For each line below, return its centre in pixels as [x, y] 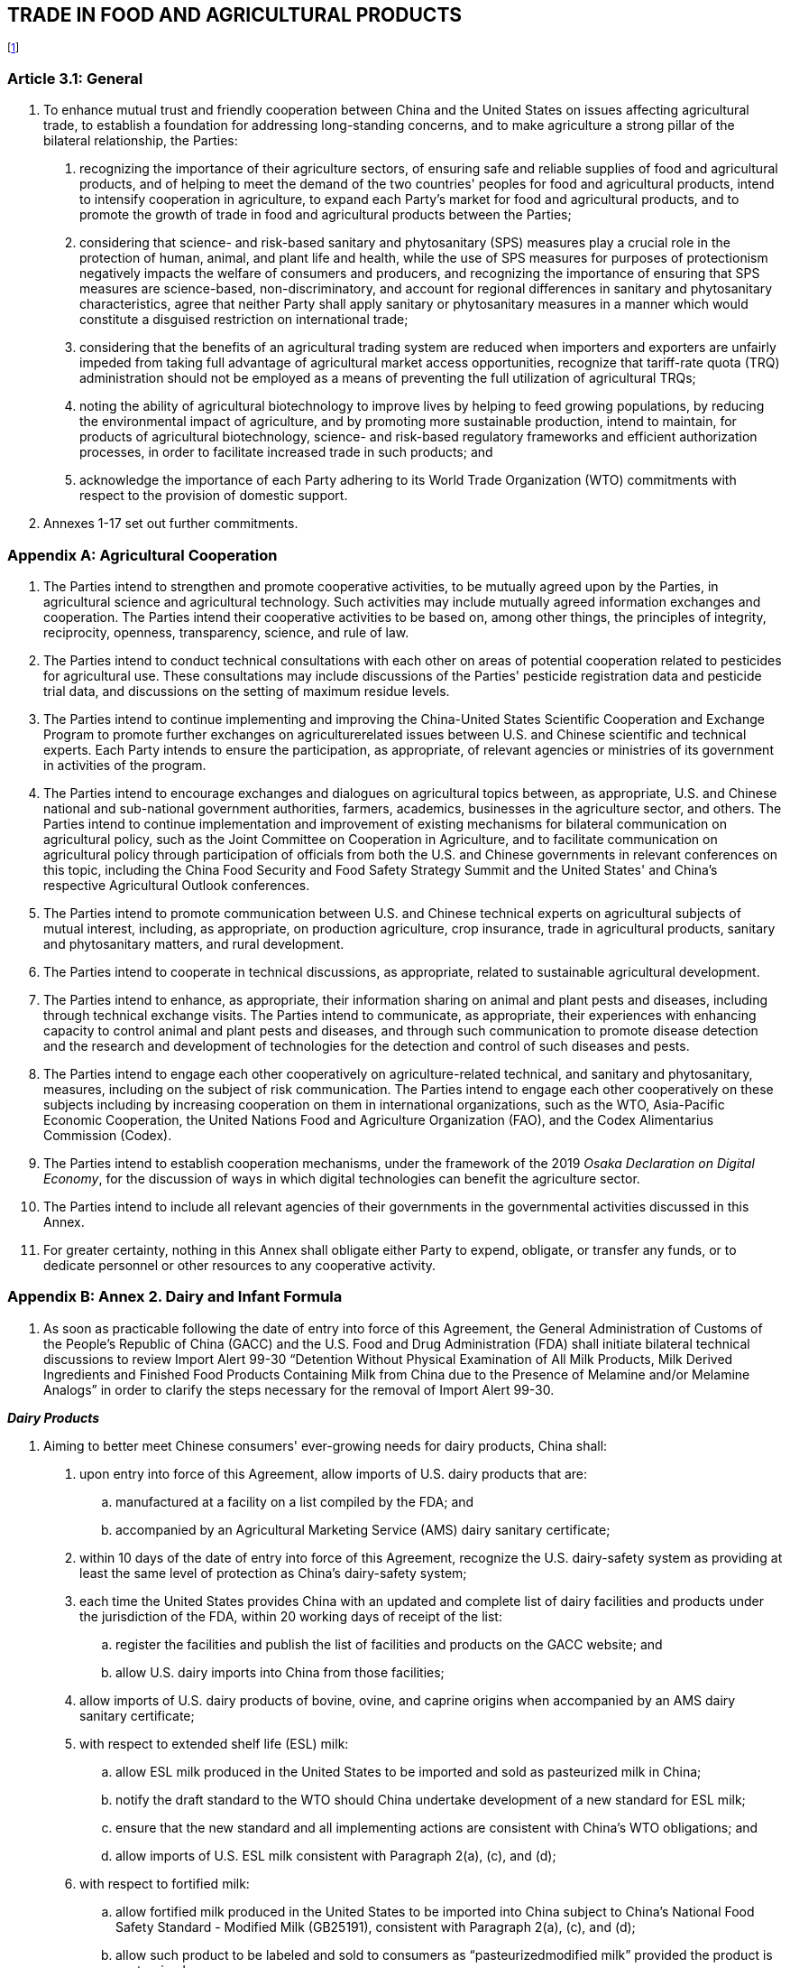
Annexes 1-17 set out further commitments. [171, 524]
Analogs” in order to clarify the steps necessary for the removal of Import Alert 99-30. [299, 1389]
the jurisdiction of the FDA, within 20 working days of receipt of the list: [291, 1616]
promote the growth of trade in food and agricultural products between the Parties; [326, 215]
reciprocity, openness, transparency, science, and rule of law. [226, 632]
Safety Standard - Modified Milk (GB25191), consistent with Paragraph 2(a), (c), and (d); [376, 1926]
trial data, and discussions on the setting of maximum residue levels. [247, 691]
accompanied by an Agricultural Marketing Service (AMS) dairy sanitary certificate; [363, 1529]
